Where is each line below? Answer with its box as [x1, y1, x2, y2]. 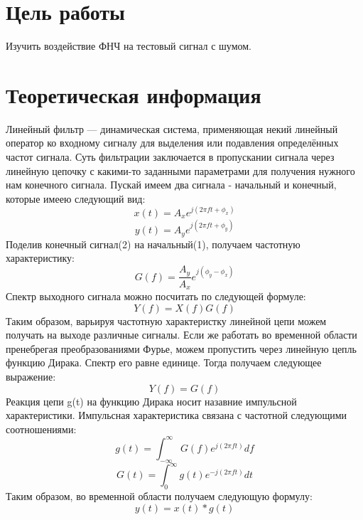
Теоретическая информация [6, 80, 261, 109]
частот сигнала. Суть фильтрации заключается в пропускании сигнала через [6, 149, 335, 164]
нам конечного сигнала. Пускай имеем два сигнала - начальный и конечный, [6, 177, 337, 192]
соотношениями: [6, 421, 77, 436]
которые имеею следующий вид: [6, 191, 146, 206]
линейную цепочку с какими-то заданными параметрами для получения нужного [6, 163, 355, 178]
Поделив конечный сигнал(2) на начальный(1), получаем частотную [6, 236, 300, 251]
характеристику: [6, 250, 75, 265]
